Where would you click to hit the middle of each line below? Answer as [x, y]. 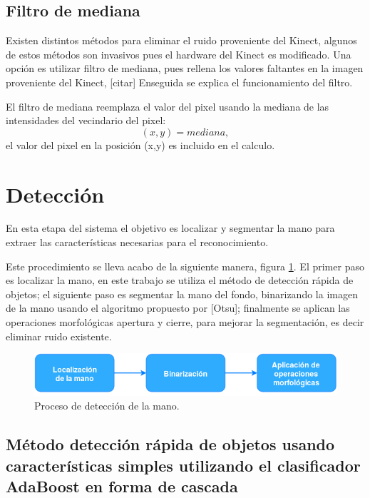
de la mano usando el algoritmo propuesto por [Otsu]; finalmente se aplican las [178, 308]
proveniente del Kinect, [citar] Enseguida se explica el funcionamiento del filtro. [179, 82]
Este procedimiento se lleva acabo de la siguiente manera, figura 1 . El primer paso [185, 266]
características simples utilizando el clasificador [183, 465]
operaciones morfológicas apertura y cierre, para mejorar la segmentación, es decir [185, 322]
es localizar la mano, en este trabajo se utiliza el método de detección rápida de [180, 280]
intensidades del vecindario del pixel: [86, 120]
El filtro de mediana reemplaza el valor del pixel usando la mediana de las [168, 106]
